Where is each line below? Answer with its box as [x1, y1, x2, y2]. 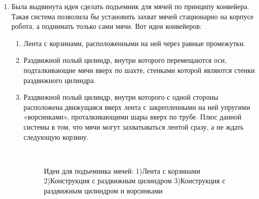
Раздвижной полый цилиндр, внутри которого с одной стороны [23, 92, 218, 102]
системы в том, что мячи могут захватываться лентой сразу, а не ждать [23, 121, 244, 132]
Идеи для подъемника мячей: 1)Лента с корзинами [44, 165, 200, 176]
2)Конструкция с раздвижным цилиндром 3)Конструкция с [44, 175, 226, 186]
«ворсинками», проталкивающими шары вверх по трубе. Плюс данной [23, 111, 242, 122]
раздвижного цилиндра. [23, 74, 96, 85]
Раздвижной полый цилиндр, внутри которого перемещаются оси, [23, 55, 227, 65]
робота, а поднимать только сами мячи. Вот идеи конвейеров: [11, 21, 202, 31]
